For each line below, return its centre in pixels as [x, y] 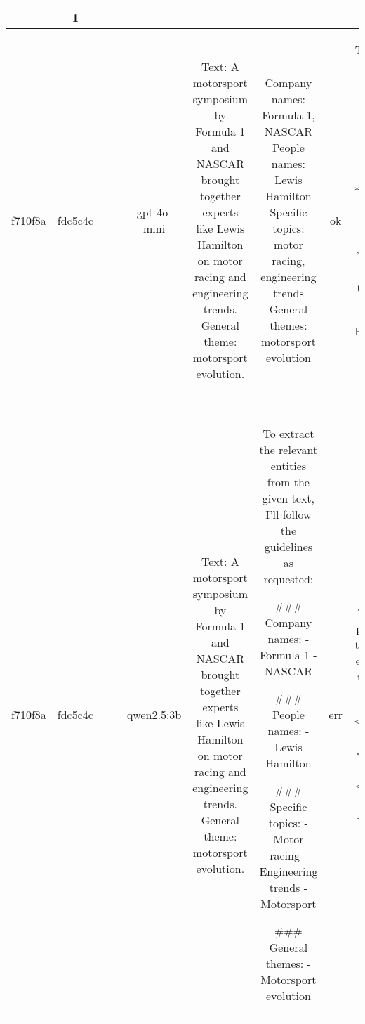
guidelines [288, 546]
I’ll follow [288, 514]
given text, [288, 498]
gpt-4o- [154, 212]
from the [288, 482]
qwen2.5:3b [154, 714]
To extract [288, 433]
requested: [288, 579]
